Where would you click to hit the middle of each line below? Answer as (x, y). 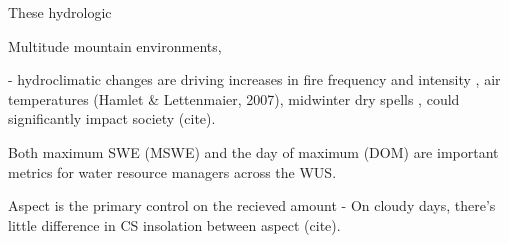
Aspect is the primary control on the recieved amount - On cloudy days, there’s (252, 205)
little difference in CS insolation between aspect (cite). (174, 224)
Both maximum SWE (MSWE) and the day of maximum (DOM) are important (253, 151)
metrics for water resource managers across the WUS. (172, 171)
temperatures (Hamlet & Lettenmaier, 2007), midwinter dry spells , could (234, 98)
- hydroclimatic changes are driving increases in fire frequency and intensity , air (254, 79)
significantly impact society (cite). (112, 118)
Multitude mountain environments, (115, 45)
